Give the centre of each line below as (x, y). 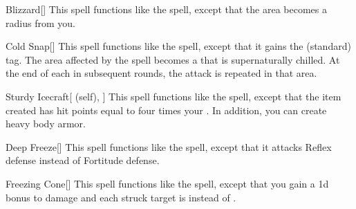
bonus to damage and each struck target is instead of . (121, 197)
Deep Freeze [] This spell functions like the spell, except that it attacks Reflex (169, 146)
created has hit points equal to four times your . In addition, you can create (166, 110)
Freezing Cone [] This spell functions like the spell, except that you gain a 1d (167, 183)
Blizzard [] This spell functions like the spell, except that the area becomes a (166, 9)
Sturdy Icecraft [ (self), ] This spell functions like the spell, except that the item (174, 96)
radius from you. (40, 22)
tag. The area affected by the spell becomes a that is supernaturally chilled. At (173, 59)
